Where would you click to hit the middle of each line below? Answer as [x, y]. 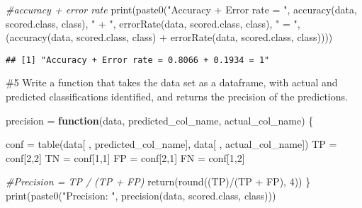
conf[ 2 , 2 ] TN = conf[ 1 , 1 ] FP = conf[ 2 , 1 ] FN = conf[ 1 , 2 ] [125, 157]
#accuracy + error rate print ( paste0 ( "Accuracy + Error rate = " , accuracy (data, [181, 9]
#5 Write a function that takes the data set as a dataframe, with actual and [172, 82]
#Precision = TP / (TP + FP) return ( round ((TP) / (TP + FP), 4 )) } [158, 181]
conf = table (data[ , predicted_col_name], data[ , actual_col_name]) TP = [171, 144]
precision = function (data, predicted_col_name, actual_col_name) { [160, 120]
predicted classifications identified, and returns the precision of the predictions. [177, 97]
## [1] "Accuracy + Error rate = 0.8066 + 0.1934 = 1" [138, 60]
